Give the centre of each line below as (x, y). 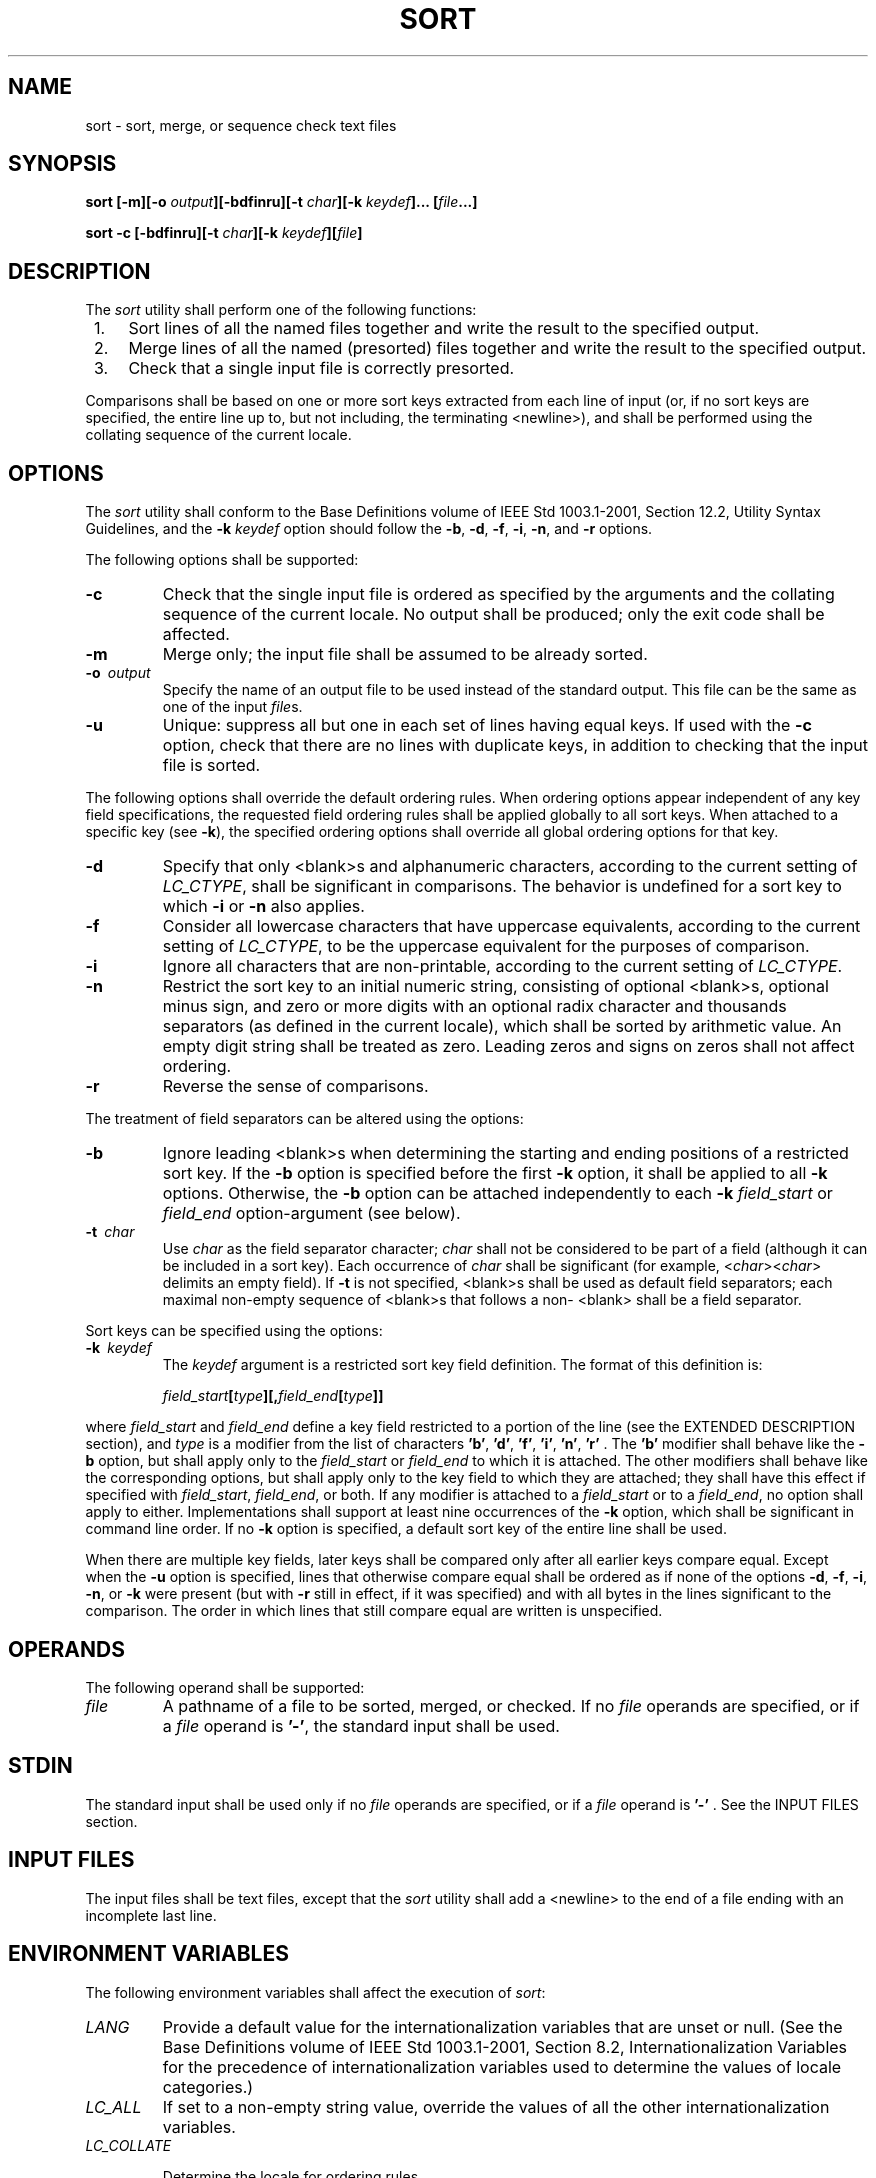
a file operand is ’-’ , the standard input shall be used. (361, 1725)
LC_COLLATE (128, 2145)
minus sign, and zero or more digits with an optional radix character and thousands (474, 1006)
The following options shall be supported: (222, 560)
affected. (196, 634)
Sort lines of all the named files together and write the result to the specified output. (444, 328)
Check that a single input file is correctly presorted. (321, 368)
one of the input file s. (232, 707)
